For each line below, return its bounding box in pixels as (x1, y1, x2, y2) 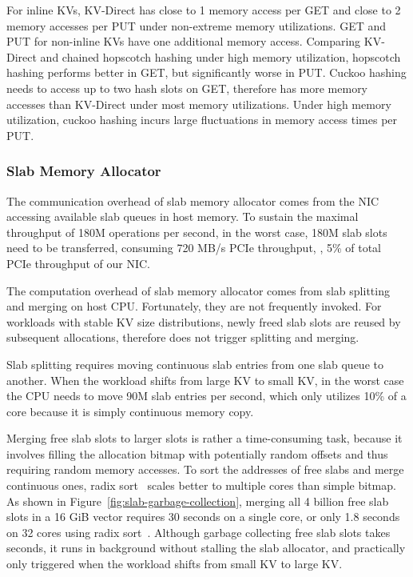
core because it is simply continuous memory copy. (6, 403, 254, 419)
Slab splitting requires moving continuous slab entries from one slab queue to (6, 355, 383, 372)
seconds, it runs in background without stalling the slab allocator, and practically (6, 539, 406, 556)
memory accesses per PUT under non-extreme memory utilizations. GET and (6, 17, 387, 34)
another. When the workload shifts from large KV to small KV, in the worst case (6, 371, 404, 388)
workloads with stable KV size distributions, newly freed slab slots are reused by (6, 313, 401, 330)
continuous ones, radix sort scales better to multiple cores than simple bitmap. (6, 477, 396, 494)
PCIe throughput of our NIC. (6, 254, 150, 271)
